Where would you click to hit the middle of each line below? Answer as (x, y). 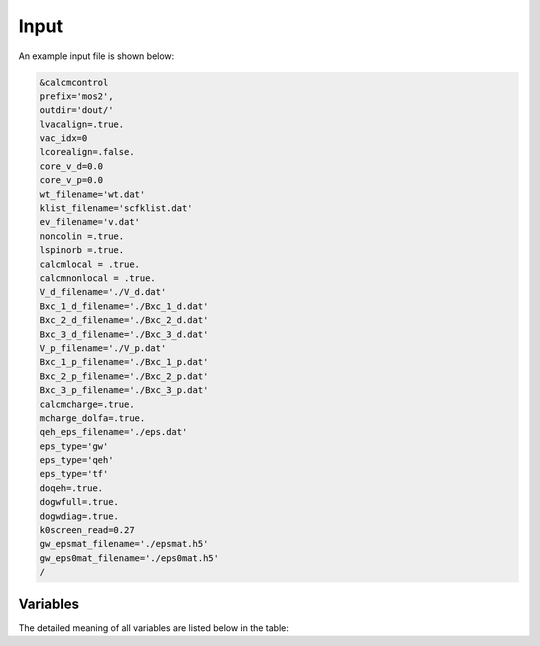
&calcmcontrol (74, 82)
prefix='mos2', (76, 96)
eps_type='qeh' (76, 460)
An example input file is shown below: (96, 56)
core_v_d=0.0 (71, 166)
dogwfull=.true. (79, 502)
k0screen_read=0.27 (87, 530)
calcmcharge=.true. (87, 404)
